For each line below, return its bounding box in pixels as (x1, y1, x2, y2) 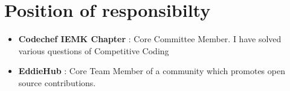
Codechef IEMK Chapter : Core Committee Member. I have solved (18, 33, 282, 45)
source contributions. (18, 76, 96, 89)
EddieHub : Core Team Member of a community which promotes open (18, 64, 285, 77)
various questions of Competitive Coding (18, 44, 169, 57)
